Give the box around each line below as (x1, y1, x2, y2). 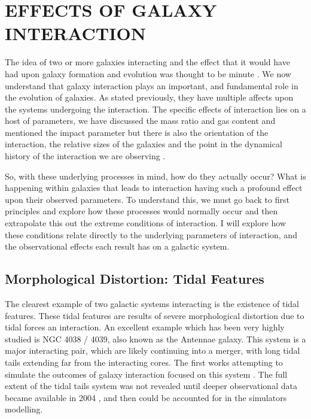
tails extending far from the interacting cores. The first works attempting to (5, 356, 283, 368)
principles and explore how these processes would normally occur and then (5, 205, 278, 217)
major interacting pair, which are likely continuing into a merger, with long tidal (5, 344, 300, 357)
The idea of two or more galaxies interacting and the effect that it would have (5, 56, 290, 68)
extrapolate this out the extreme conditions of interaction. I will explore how (5, 217, 286, 229)
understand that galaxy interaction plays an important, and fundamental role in (5, 79, 298, 92)
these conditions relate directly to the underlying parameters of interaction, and (5, 228, 297, 241)
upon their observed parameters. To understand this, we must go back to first (5, 193, 289, 205)
